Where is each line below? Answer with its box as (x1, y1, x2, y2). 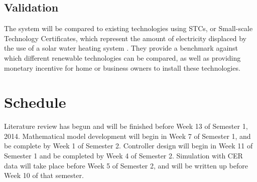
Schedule (4, 92, 66, 112)
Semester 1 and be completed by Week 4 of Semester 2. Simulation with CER (4, 150, 243, 161)
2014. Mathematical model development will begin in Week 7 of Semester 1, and (4, 130, 251, 141)
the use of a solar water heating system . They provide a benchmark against (4, 43, 238, 53)
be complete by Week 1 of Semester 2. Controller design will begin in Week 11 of (4, 140, 253, 151)
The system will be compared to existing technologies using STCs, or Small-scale (4, 23, 253, 34)
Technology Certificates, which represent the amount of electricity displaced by (4, 33, 246, 43)
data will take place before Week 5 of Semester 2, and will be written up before (4, 160, 248, 170)
